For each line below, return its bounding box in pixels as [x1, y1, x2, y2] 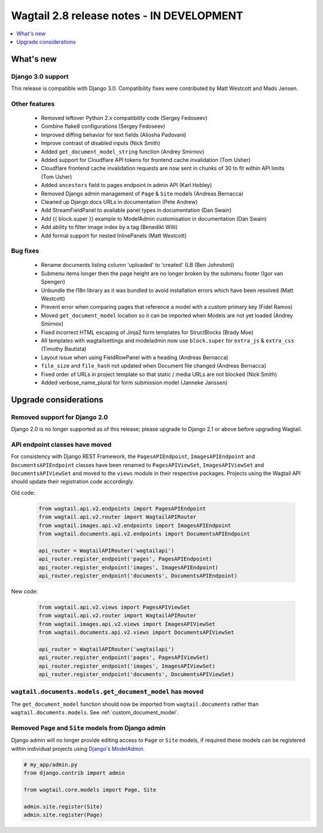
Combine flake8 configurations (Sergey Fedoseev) [41, 123, 166, 130]
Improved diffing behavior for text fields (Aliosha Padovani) [41, 131, 187, 138]
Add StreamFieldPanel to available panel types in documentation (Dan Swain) [41, 207, 231, 214]
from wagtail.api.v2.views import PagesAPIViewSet [38, 603, 191, 611]
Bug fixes [11, 246, 39, 255]
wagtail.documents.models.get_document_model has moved [11, 687, 204, 696]
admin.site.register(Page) [23, 811, 103, 818]
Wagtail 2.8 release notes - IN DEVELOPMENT [11, 9, 243, 22]
